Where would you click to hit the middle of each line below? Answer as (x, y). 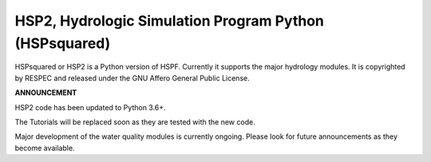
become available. (45, 148)
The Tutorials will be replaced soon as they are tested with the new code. (135, 122)
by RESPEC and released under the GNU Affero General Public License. (132, 78)
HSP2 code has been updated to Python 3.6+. (91, 107)
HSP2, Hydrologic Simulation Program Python (170, 21)
